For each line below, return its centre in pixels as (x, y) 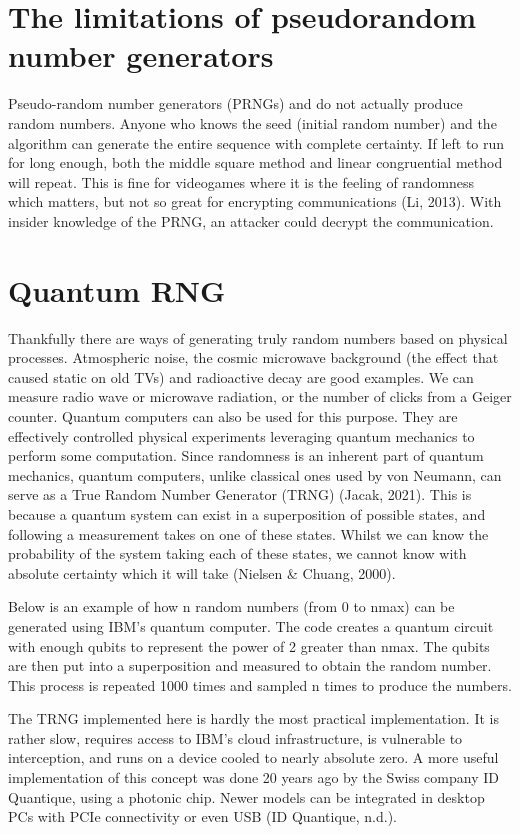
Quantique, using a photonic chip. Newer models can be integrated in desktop (246, 796)
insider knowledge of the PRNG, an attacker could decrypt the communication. (251, 220)
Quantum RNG (117, 289)
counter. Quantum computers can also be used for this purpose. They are (233, 415)
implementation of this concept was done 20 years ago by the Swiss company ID (253, 777)
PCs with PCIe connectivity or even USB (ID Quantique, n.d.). (203, 816)
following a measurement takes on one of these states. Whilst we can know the (248, 533)
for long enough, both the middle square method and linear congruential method (255, 162)
